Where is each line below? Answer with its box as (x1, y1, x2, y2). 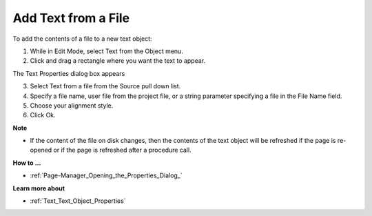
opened (30, 146, 52, 155)
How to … (12, 159, 41, 167)
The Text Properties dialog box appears (12, 69, 125, 77)
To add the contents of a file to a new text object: (12, 35, 152, 43)
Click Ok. (30, 111, 56, 119)
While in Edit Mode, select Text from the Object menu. (30, 47, 184, 55)
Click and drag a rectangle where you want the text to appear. (30, 57, 206, 65)
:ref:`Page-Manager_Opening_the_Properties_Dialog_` (30, 171, 183, 179)
